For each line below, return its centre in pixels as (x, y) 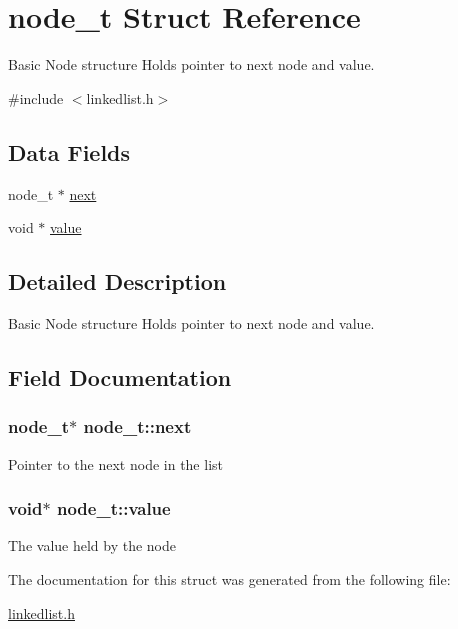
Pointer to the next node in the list (115, 463)
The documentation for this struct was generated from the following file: (229, 578)
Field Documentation (120, 376)
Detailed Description (117, 281)
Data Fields (69, 151)
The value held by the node (92, 545)
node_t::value (113, 508)
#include (36, 97)
